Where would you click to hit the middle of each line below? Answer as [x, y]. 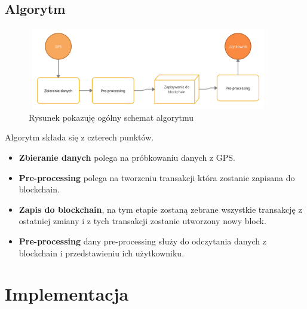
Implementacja [67, 294]
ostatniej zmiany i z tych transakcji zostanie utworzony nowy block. [142, 221]
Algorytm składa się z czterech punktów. [79, 137]
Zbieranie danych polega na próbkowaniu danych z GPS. [127, 157]
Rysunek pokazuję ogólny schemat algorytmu [111, 117]
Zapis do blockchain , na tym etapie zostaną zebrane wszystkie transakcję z [160, 209]
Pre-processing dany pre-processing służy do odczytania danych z [143, 241]
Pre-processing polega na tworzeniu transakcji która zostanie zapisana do [157, 177]
